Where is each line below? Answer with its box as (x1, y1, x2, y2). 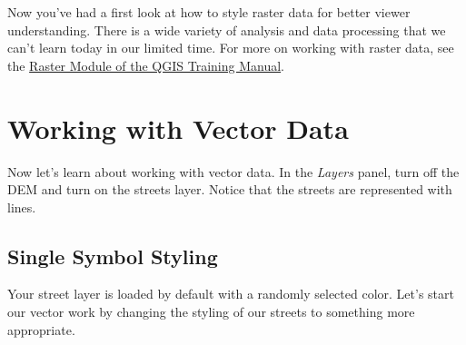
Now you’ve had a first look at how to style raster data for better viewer (7, 3, 411, 21)
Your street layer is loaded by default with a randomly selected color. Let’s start (7, 284, 454, 303)
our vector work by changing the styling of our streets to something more (7, 302, 415, 321)
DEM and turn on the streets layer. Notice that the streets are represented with (7, 180, 452, 199)
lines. (7, 197, 36, 216)
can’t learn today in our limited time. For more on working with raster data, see (7, 38, 454, 57)
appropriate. (7, 320, 75, 339)
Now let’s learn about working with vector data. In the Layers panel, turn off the (7, 162, 460, 181)
